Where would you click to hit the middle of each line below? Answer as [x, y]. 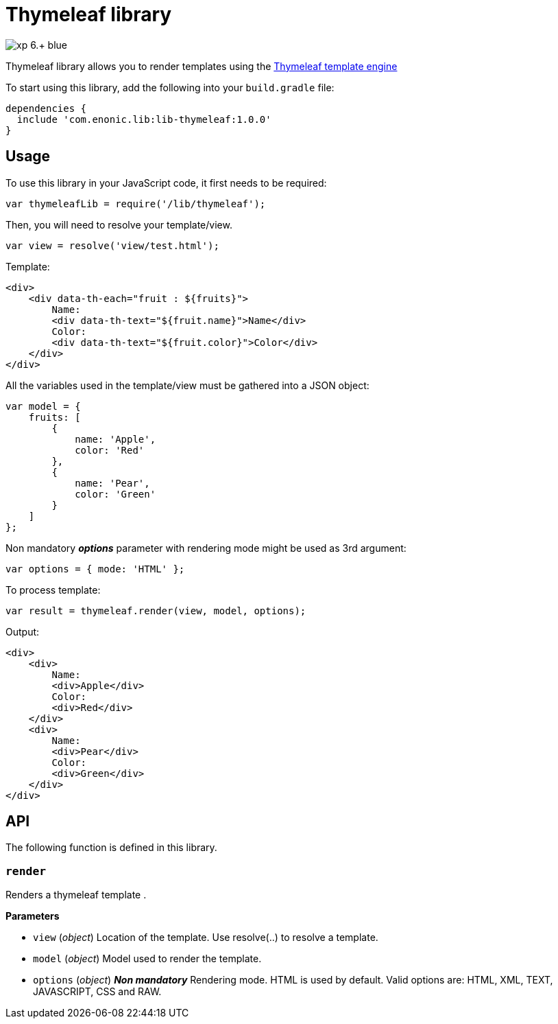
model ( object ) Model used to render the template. [147, 959]
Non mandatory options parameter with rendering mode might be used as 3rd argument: [206, 548]
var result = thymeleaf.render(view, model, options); [156, 610]
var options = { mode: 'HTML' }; [95, 569]
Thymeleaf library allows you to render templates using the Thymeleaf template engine [202, 66]
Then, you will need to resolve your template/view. [119, 224]
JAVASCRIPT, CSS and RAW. [97, 992]
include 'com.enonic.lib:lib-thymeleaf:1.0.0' [144, 119]
